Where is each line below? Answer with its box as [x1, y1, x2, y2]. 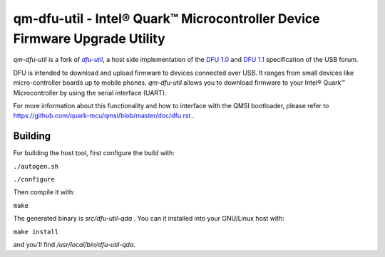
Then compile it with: [13, 188, 75, 196]
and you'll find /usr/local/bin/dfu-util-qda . [13, 240, 135, 248]
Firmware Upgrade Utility [13, 31, 165, 46]
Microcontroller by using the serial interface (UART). [13, 88, 167, 97]
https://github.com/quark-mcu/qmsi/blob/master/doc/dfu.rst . [13, 111, 195, 120]
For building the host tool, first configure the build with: [13, 149, 175, 157]
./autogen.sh [13, 162, 59, 170]
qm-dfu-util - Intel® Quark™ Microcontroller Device [13, 11, 320, 26]
